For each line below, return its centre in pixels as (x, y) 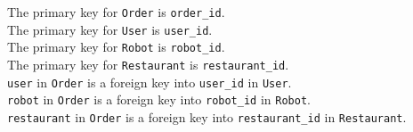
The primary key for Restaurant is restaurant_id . (148, 64)
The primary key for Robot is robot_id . (116, 47)
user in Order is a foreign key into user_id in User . (150, 82)
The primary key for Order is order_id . (116, 12)
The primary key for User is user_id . (110, 29)
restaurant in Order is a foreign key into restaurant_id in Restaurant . (207, 116)
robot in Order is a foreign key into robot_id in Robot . (159, 99)
